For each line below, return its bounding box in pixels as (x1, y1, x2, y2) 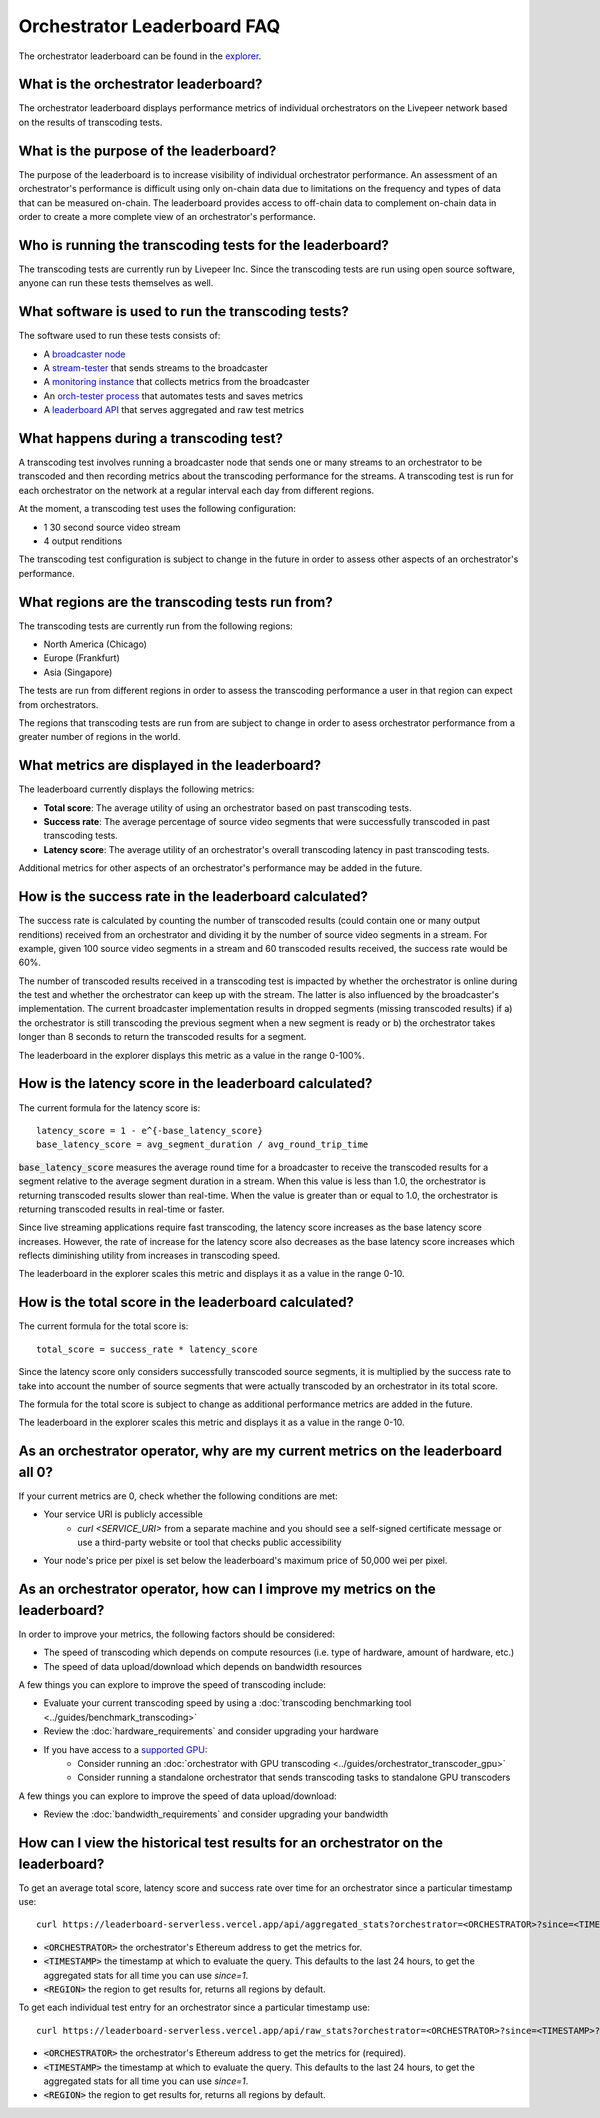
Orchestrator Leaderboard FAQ (18, 15, 281, 37)
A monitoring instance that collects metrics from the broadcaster (43, 376, 310, 388)
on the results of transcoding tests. (18, 116, 163, 128)
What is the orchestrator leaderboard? (18, 76, 263, 93)
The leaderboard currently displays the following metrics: (18, 783, 255, 795)
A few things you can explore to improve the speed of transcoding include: (18, 1679, 327, 1691)
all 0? (18, 1463, 54, 1480)
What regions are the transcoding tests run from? (18, 593, 334, 610)
